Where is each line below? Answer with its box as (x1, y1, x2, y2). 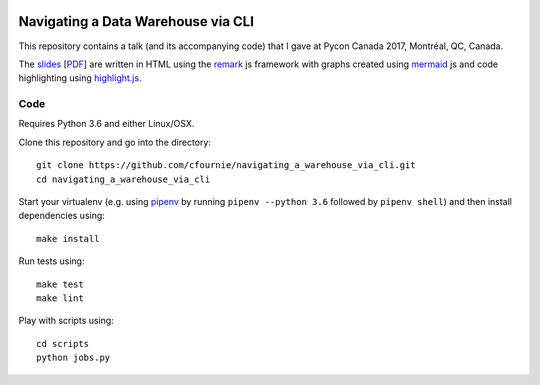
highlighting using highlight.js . (18, 72, 142, 84)
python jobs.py (36, 352, 111, 364)
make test (36, 278, 84, 290)
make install (36, 233, 100, 244)
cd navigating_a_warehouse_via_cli (36, 173, 211, 185)
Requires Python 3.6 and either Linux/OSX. (18, 118, 195, 130)
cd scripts (36, 338, 90, 349)
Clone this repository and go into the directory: (18, 136, 212, 148)
